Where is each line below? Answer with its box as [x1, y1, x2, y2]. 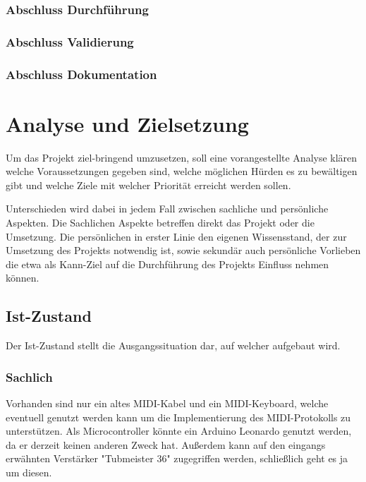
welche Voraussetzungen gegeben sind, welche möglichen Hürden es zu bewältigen [6, 164, 358, 179]
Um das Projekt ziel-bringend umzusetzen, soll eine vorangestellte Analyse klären [6, 150, 358, 164]
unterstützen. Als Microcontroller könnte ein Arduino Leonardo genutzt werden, [6, 423, 352, 438]
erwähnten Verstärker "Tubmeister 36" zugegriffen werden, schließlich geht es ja [6, 451, 348, 466]
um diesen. [6, 464, 52, 479]
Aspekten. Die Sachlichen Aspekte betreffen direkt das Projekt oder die [6, 215, 315, 230]
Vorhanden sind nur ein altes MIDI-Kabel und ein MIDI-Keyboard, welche [6, 396, 329, 411]
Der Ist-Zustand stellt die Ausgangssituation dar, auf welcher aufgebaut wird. [6, 338, 341, 353]
